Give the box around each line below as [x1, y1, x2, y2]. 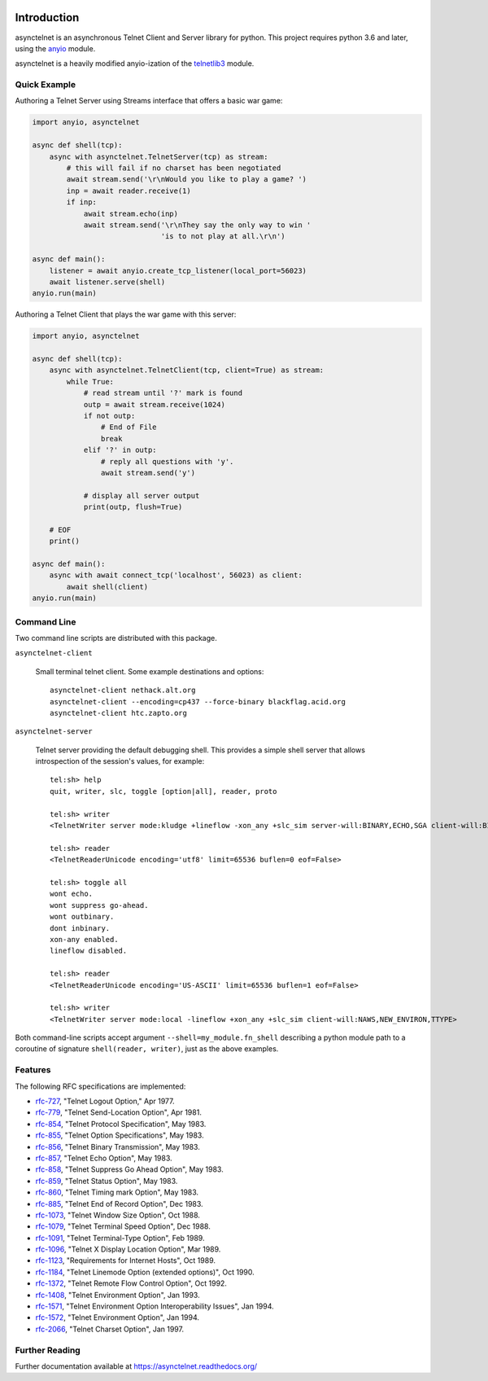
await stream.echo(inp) [83, 208, 179, 218]
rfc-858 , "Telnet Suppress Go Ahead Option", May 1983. [35, 1164, 224, 1174]
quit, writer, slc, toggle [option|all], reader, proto [50, 787, 277, 796]
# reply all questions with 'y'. [100, 457, 234, 466]
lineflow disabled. [50, 946, 128, 956]
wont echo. [50, 889, 94, 899]
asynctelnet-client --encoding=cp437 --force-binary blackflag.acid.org [50, 697, 346, 706]
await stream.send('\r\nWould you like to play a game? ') [66, 175, 307, 184]
